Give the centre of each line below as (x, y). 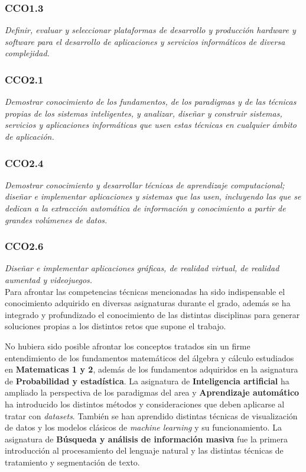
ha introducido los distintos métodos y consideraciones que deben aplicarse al (145, 404)
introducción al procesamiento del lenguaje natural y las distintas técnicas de (144, 450)
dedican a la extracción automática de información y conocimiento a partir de (145, 208)
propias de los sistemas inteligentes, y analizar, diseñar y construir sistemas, (144, 113)
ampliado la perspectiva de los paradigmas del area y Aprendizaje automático (152, 392)
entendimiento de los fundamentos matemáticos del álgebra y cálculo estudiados (149, 357)
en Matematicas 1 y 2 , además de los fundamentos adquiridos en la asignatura (152, 369)
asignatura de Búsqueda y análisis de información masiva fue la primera (146, 439)
